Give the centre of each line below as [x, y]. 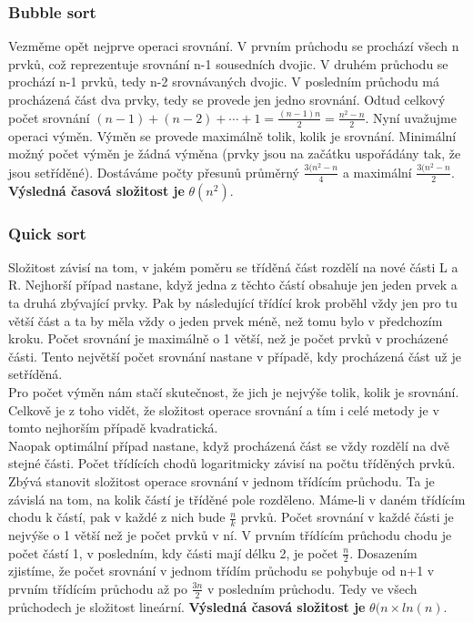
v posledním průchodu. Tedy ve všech [312, 588]
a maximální [377, 172]
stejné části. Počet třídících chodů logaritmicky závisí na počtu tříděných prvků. [232, 463]
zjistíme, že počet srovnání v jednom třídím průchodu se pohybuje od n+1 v [221, 571]
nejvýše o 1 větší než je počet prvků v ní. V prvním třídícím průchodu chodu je [230, 534]
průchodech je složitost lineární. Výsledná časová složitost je [187, 606]
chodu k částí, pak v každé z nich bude [117, 517]
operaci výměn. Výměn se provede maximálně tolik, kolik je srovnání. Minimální [232, 135]
